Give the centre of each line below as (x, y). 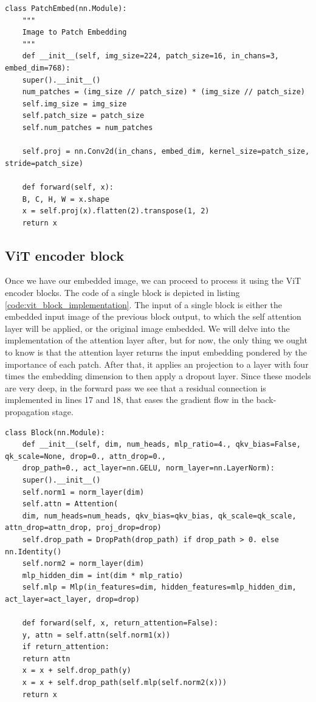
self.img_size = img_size (74, 104)
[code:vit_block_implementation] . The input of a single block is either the (144, 304)
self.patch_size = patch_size (83, 116)
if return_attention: (66, 647)
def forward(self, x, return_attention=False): (120, 623)
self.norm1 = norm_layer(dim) (83, 492)
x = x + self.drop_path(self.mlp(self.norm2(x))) (125, 683)
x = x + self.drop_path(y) (77, 671)
